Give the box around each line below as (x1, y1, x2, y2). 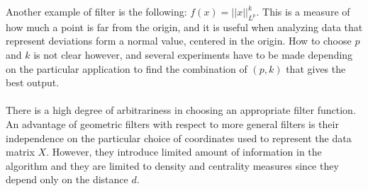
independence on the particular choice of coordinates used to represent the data (6, 130, 352, 145)
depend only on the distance (6, 172, 128, 187)
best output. (6, 75, 60, 90)
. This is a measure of (256, 4, 350, 18)
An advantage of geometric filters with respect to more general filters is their (6, 116, 339, 131)
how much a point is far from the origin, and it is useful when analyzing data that (6, 19, 363, 34)
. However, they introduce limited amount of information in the (46, 144, 322, 159)
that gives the (286, 61, 346, 76)
